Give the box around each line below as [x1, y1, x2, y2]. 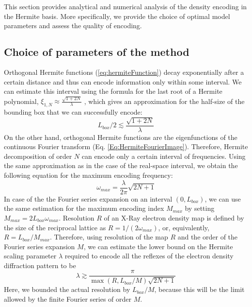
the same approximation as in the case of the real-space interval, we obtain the [4, 160, 238, 171]
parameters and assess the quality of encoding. [4, 20, 142, 31]
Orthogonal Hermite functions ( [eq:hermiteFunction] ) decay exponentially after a [4, 67, 244, 77]
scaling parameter [4, 251, 57, 261]
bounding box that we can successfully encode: [4, 107, 142, 117]
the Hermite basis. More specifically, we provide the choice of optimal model [4, 11, 230, 21]
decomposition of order [4, 151, 72, 161]
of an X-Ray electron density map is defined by [104, 212, 244, 222]
